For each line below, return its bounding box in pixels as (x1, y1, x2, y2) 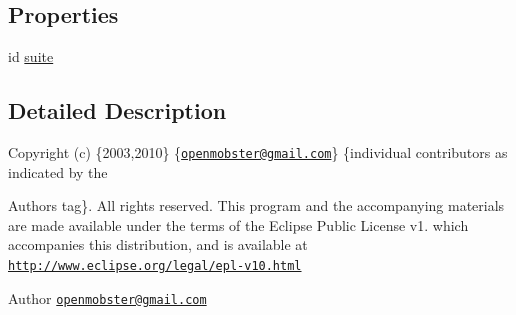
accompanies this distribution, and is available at (8, 234, 308, 255)
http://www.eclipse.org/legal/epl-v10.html (8, 259, 302, 274)
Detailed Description (8, 95, 227, 126)
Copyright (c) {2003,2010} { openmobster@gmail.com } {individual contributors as (8, 142, 508, 162)
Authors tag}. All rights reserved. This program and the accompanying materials (8, 195, 505, 216)
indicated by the (8, 161, 108, 182)
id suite (8, 46, 54, 67)
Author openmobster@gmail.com (8, 287, 207, 308)
